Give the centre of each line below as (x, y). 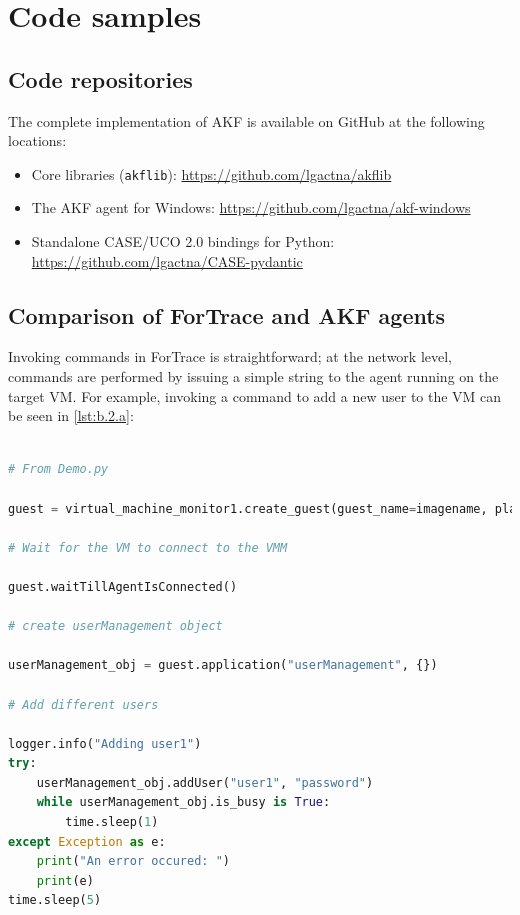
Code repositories (100, 78)
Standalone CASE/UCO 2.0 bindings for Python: (183, 241)
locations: (37, 140)
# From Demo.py (58, 469)
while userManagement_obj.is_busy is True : (183, 802)
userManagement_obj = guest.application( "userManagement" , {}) (223, 665)
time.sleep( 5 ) (55, 900)
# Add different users (83, 704)
